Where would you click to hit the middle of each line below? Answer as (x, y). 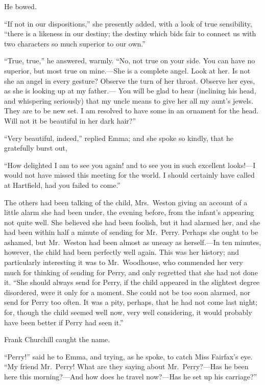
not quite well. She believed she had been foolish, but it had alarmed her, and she (132, 222)
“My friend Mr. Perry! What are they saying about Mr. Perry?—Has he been (126, 366)
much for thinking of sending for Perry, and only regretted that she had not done (131, 272)
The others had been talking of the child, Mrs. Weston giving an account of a (126, 202)
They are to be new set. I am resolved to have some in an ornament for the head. (131, 111)
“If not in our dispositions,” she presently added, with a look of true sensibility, (128, 23)
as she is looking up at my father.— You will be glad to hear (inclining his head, (130, 91)
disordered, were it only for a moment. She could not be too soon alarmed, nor (127, 292)
